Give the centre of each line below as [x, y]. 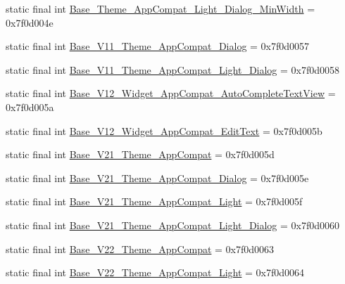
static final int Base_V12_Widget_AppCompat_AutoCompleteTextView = [171, 93]
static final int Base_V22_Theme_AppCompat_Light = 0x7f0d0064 [155, 272]
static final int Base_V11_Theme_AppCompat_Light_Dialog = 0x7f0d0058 [173, 69]
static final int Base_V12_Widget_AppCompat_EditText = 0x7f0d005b [164, 130]
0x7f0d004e [30, 22]
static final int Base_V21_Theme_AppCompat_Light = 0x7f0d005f [154, 201]
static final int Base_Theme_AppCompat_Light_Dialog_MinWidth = [161, 8]
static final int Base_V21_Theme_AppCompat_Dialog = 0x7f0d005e [157, 177]
